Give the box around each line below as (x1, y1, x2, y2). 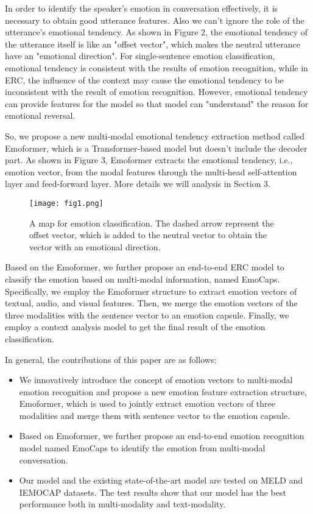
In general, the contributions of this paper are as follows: (5, 353, 217, 365)
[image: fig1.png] (29, 199, 104, 208)
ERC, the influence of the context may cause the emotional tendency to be (5, 73, 284, 86)
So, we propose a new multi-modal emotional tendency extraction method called (5, 129, 305, 142)
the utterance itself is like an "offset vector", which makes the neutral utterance (5, 37, 300, 50)
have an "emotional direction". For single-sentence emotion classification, (5, 49, 275, 62)
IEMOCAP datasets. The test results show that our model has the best (19, 485, 286, 498)
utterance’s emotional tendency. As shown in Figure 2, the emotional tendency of (5, 26, 308, 38)
